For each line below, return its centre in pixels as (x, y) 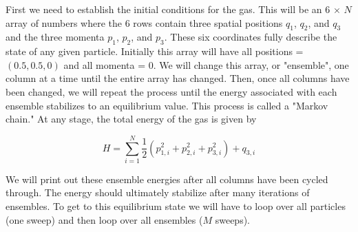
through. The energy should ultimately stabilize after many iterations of (158, 192)
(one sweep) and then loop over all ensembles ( (104, 219)
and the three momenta (55, 37)
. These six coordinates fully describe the (251, 37)
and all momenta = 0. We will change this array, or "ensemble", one (206, 64)
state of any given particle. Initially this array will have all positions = (155, 51)
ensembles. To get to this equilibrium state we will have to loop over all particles (176, 206)
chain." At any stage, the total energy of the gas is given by (131, 119)
